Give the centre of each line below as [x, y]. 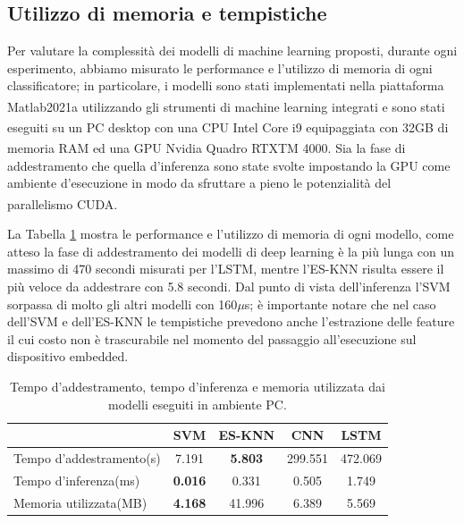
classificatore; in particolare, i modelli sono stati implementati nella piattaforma [226, 85]
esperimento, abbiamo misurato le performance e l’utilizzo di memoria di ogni [220, 67]
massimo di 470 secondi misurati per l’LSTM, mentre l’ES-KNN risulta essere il [226, 269]
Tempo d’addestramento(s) [87, 457]
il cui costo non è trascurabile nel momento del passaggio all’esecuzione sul [212, 338]
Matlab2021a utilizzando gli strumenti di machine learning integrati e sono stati [226, 106]
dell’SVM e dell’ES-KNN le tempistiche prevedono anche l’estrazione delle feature [231, 321]
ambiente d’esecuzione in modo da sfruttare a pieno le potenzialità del [199, 183]
